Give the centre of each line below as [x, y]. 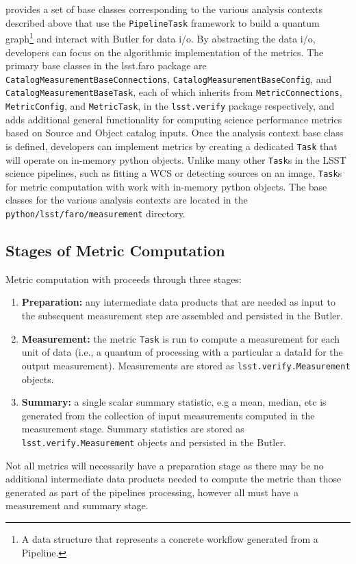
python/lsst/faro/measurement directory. [96, 213]
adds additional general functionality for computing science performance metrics [174, 119]
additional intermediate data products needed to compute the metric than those [174, 479]
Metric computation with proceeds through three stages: [124, 279]
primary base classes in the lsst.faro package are [106, 65]
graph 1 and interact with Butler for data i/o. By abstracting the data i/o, [161, 37]
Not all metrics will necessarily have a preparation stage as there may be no [165, 465]
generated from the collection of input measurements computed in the [168, 415]
